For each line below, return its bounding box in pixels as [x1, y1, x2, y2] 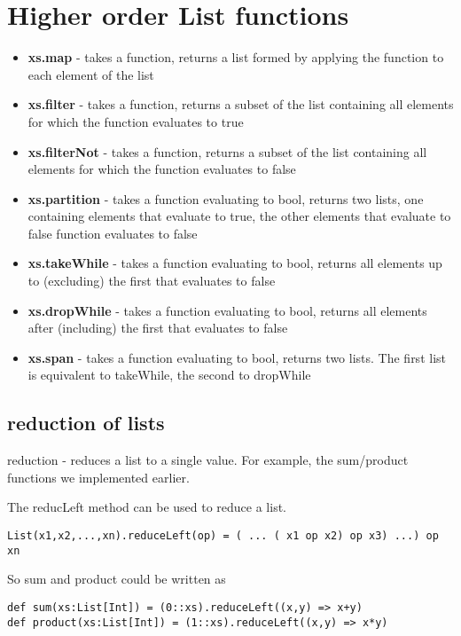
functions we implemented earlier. [7, 467, 190, 486]
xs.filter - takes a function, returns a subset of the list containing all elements [27, 95, 454, 114]
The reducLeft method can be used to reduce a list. [7, 498, 287, 516]
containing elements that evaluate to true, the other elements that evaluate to [27, 207, 451, 225]
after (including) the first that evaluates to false [27, 318, 288, 337]
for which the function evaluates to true [27, 112, 244, 130]
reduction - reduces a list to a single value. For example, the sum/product [7, 451, 409, 469]
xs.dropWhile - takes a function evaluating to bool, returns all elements [27, 301, 427, 319]
